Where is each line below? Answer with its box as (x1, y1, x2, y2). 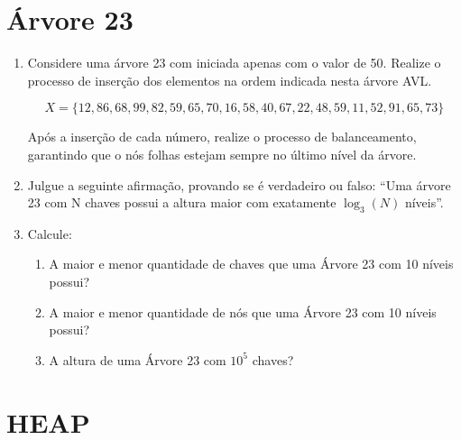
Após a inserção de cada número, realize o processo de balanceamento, (27, 127, 417, 146)
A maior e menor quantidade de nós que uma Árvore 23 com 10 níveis (49, 302, 437, 321)
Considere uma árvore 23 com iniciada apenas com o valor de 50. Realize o (27, 53, 441, 72)
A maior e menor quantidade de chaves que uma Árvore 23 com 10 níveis (49, 254, 454, 273)
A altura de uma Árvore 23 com (49, 350, 226, 369)
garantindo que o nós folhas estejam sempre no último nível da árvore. (27, 144, 417, 163)
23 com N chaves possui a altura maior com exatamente (27, 193, 337, 212)
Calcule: (27, 224, 72, 243)
